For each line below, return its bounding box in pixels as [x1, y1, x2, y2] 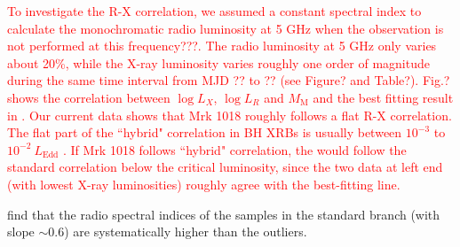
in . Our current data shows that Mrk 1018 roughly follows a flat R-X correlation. [7, 105, 452, 124]
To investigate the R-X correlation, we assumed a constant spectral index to [7, 2, 422, 19]
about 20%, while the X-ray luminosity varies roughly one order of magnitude [7, 53, 430, 72]
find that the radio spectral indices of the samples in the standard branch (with [7, 205, 440, 223]
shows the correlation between [7, 88, 171, 106]
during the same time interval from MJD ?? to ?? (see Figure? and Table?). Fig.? [7, 71, 450, 89]
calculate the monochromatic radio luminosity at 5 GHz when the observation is [7, 19, 444, 37]
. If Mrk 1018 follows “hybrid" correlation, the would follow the [62, 140, 407, 158]
